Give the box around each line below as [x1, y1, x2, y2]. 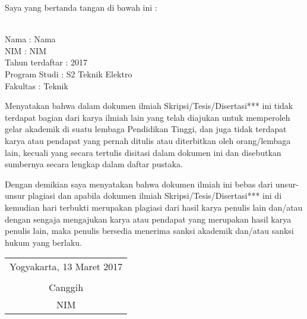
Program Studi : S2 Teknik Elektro [5, 67, 132, 80]
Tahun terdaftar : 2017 [5, 56, 87, 68]
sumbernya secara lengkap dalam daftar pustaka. [5, 158, 183, 170]
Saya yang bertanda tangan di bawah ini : [5, 1, 157, 13]
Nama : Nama [5, 33, 56, 45]
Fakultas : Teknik [5, 79, 68, 92]
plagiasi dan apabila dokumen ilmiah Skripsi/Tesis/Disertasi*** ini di [28, 189, 282, 202]
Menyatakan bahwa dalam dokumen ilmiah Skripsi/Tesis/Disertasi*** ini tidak [5, 99, 293, 112]
